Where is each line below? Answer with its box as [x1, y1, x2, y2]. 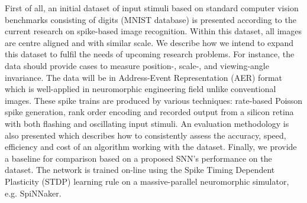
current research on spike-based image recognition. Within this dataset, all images [5, 25, 302, 37]
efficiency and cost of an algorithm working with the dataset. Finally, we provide [5, 140, 297, 153]
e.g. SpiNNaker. [5, 186, 62, 199]
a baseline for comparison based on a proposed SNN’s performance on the [5, 152, 272, 164]
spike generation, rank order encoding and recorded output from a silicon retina [5, 106, 294, 118]
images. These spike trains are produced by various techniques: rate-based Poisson [5, 94, 303, 106]
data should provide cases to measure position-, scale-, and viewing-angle [5, 59, 269, 71]
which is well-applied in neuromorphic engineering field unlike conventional [5, 83, 276, 95]
